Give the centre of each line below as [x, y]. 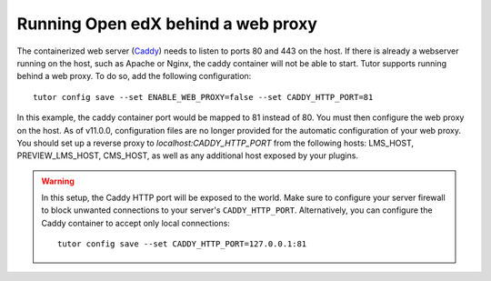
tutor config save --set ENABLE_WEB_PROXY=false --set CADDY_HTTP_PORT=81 [203, 97]
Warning [58, 181]
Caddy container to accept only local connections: [136, 223]
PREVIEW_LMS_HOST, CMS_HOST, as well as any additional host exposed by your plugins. [188, 156]
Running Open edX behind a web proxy [167, 24]
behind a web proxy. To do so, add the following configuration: [134, 76]
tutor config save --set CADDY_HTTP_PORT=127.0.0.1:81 [182, 244]
